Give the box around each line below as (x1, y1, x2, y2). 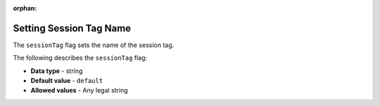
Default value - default (30, 77, 103, 85)
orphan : (13, 4, 37, 12)
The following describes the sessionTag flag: (13, 53, 148, 62)
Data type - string (30, 67, 83, 75)
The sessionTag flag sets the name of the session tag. (13, 41, 175, 49)
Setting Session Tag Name (13, 22, 132, 34)
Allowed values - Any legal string (30, 86, 128, 95)
